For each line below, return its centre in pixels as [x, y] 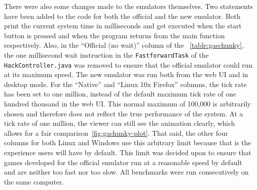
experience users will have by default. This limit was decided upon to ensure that [128, 152]
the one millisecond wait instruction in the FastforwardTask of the [106, 54]
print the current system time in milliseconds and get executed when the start [123, 26]
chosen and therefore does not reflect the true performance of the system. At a [124, 113]
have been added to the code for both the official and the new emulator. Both [122, 16]
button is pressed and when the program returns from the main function [114, 35]
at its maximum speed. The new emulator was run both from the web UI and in [126, 74]
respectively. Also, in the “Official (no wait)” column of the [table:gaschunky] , [124, 45]
